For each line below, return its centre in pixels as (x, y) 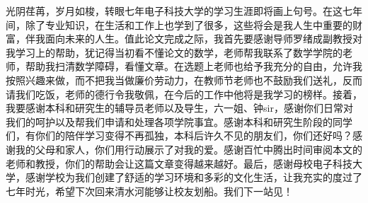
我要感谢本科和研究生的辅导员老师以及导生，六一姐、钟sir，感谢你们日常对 (179, 108)
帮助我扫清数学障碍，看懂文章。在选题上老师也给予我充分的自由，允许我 (194, 66)
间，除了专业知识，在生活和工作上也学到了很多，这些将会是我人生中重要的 (179, 24)
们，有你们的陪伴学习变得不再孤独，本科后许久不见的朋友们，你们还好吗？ (179, 135)
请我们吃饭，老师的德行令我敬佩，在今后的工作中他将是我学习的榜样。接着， (184, 94)
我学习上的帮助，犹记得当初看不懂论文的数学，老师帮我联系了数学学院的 (174, 52)
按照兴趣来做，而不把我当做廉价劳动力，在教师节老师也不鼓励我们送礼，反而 (184, 80)
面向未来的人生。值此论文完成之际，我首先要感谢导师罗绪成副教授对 (203, 39)
